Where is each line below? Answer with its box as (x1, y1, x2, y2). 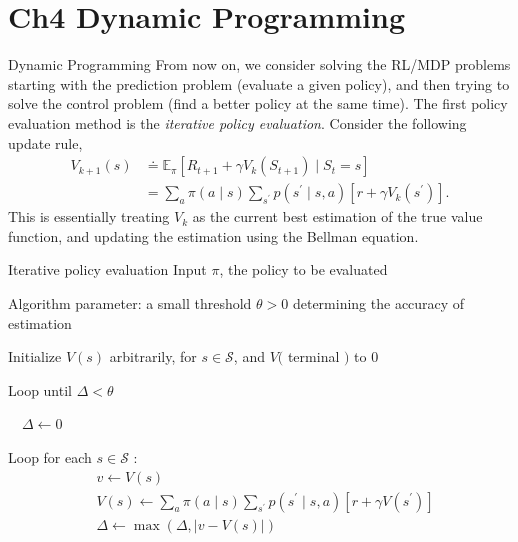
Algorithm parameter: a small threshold (8, 292, 252, 313)
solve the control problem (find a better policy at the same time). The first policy (8, 93, 508, 114)
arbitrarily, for (109, 346, 197, 367)
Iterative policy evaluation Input (8, 259, 207, 280)
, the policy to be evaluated (219, 259, 388, 280)
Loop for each (8, 446, 92, 467)
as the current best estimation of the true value (192, 206, 483, 227)
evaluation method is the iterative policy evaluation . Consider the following (8, 112, 467, 133)
